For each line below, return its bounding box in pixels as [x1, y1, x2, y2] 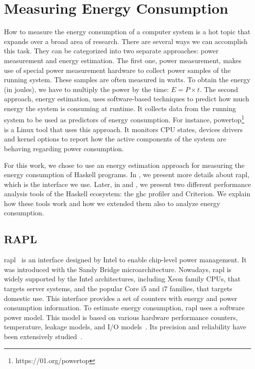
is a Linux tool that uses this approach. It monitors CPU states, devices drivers [4, 124, 243, 134]
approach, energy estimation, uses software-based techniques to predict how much [4, 93, 249, 104]
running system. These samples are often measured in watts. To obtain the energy [4, 74, 251, 85]
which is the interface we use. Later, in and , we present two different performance [4, 179, 251, 189]
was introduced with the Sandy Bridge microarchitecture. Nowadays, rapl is [4, 264, 231, 274]
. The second [200, 84, 238, 94]
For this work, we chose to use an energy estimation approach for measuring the [4, 160, 245, 170]
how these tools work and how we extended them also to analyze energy [4, 198, 220, 208]
